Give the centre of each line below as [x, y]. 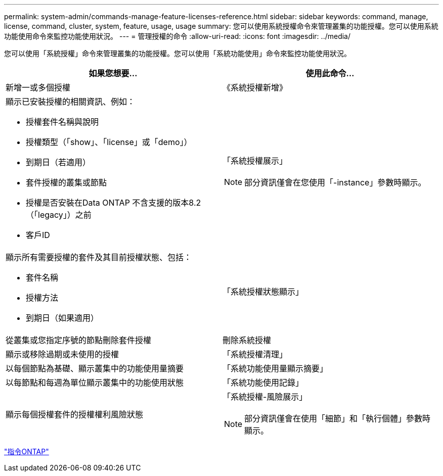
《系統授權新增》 [255, 87]
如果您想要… [113, 73]
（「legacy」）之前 [59, 215]
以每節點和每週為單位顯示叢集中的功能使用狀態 [95, 383]
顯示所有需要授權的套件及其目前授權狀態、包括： [99, 257]
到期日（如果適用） [62, 318]
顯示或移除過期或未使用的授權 [62, 354]
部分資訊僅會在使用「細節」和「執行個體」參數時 [338, 418]
